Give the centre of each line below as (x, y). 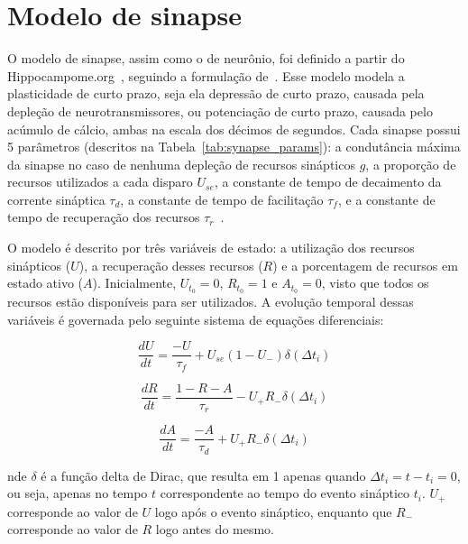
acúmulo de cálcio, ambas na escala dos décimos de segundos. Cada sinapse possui (234, 129)
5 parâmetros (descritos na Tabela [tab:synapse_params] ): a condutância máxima (234, 147)
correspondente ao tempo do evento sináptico (285, 493)
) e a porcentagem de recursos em (365, 265)
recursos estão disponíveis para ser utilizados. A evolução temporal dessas (211, 302)
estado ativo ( (46, 283)
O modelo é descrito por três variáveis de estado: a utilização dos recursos (211, 248)
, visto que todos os (375, 283)
